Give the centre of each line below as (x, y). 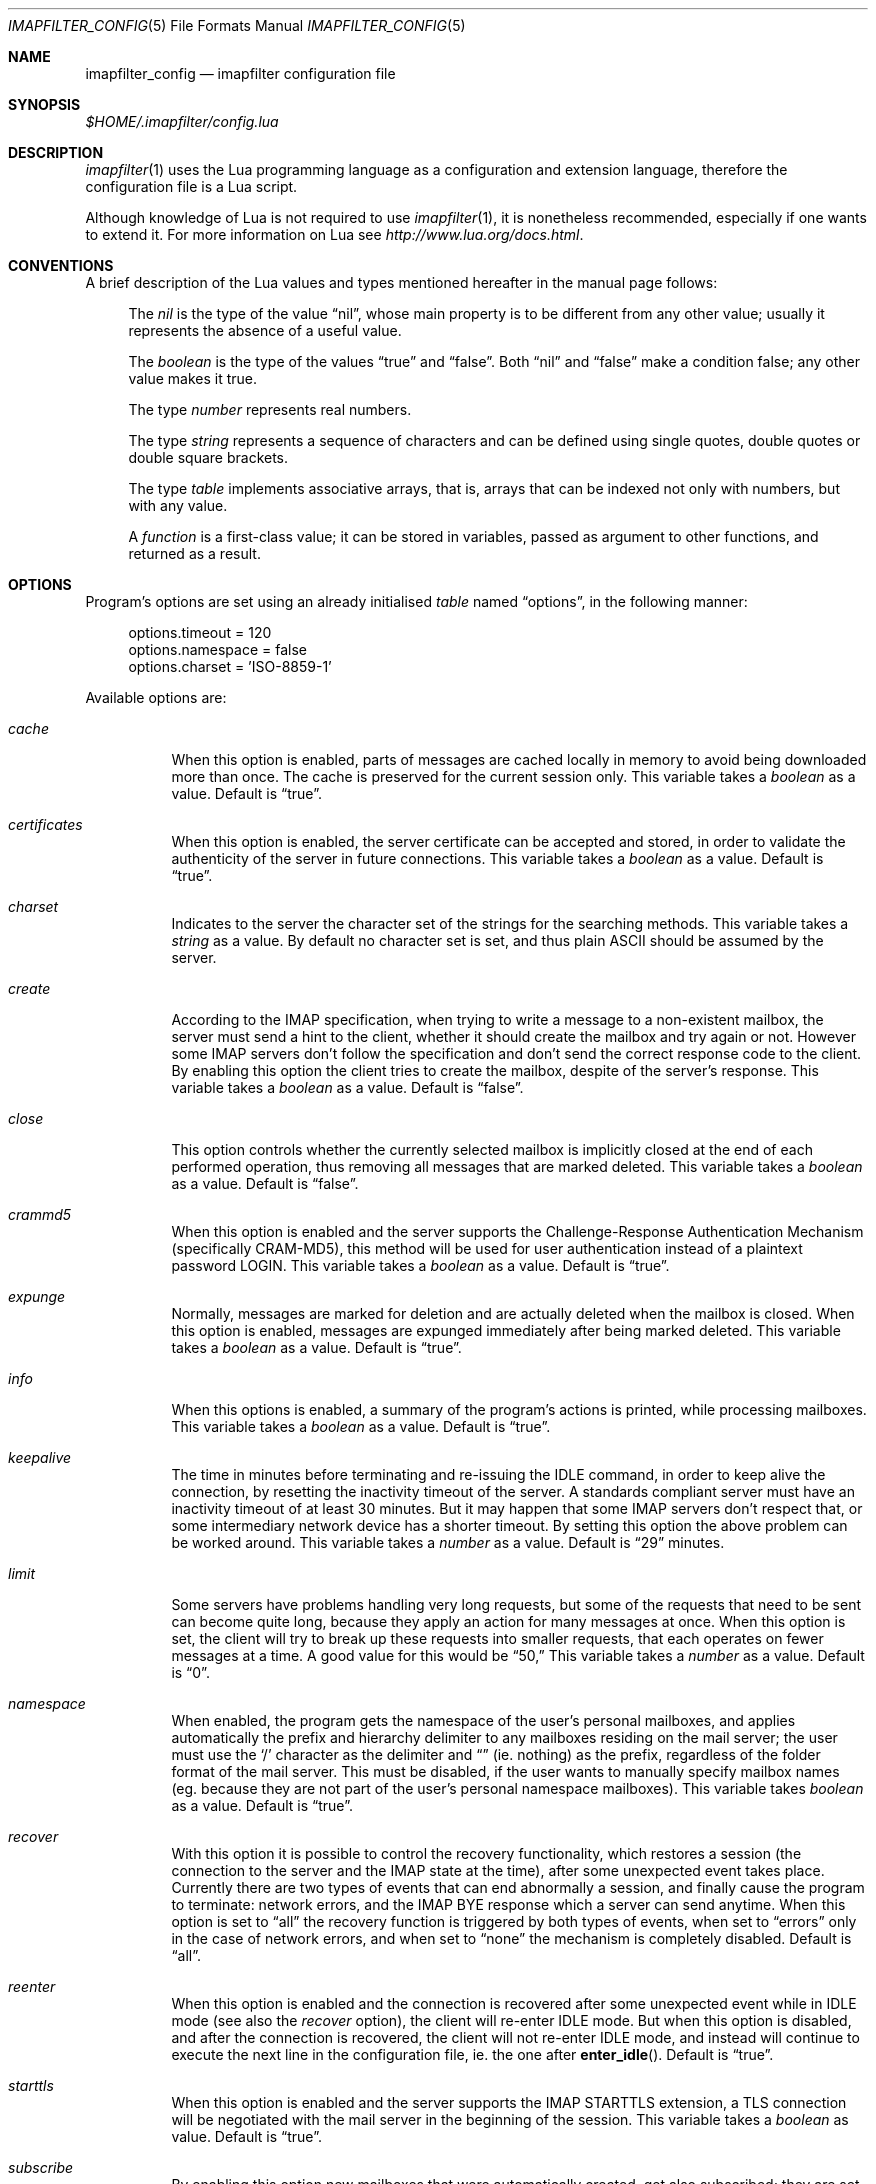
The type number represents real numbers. (270, 409)
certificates (45, 824)
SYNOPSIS (44, 104)
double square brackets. (208, 457)
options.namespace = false (217, 649)
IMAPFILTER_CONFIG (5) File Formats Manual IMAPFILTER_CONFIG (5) (237, 25)
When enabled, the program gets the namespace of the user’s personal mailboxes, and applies (483, 1720)
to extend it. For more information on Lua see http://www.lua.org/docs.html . (334, 234)
